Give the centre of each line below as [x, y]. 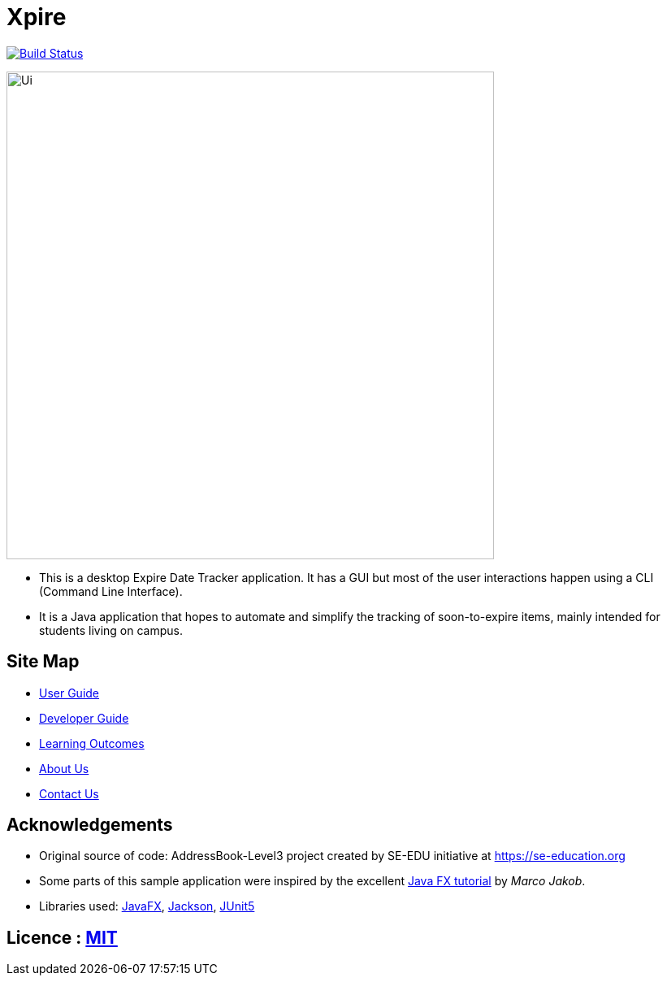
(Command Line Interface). [111, 591]
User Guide [69, 693]
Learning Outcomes [92, 743]
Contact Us [69, 793]
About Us [64, 768]
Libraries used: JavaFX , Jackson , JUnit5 [147, 906]
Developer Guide [84, 718]
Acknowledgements [90, 825]
